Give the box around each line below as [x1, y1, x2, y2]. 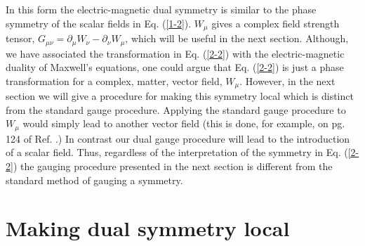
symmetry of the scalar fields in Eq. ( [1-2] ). [6, 15, 192, 30]
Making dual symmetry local [6, 214, 290, 242]
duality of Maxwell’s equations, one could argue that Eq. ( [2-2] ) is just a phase [6, 60, 344, 75]
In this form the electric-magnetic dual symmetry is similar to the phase [6, 2, 317, 16]
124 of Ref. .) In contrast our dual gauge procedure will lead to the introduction [6, 131, 350, 145]
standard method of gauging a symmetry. [6, 172, 183, 187]
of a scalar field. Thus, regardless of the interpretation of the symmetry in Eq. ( [6, 145, 348, 160]
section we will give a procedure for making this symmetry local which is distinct [6, 89, 354, 103]
